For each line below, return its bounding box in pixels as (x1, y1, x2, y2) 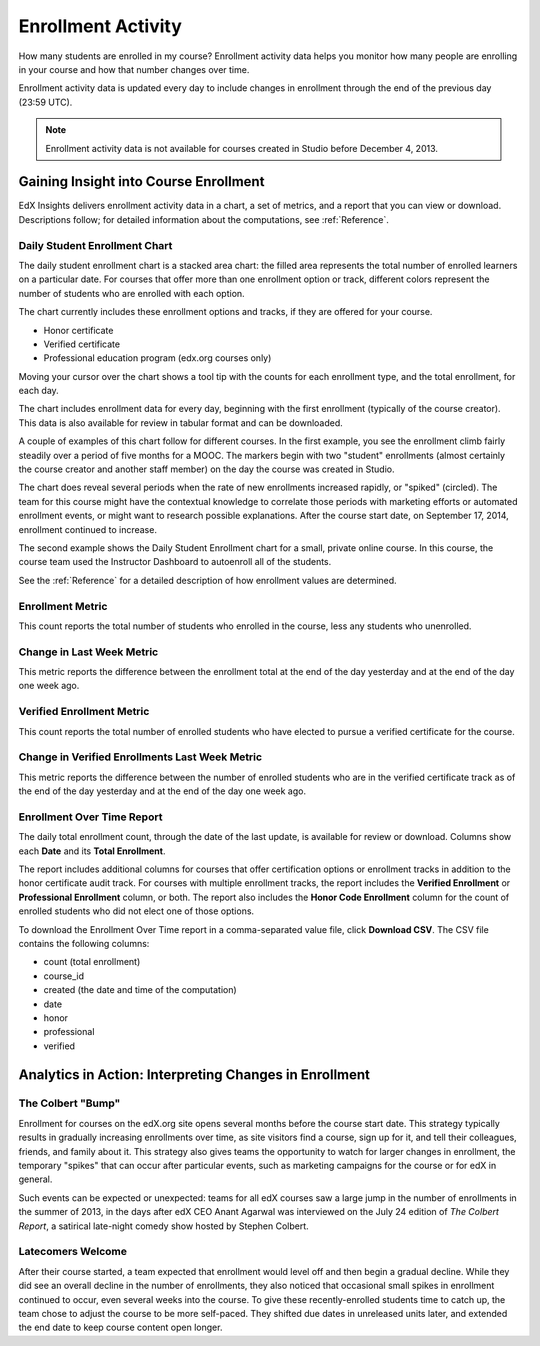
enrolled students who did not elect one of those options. (18, 905, 255, 917)
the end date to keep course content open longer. (18, 1321, 223, 1334)
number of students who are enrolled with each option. (18, 287, 245, 299)
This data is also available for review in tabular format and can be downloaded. (18, 416, 344, 429)
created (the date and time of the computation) (43, 984, 237, 996)
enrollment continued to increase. (18, 523, 157, 535)
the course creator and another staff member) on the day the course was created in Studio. (18, 463, 395, 475)
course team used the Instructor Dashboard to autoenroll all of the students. (18, 556, 332, 568)
